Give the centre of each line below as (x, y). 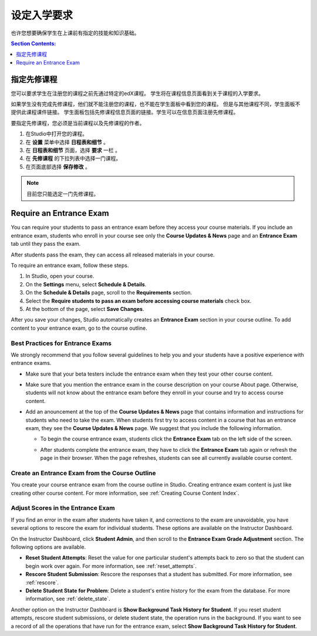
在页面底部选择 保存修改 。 (58, 167)
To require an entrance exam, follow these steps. (70, 265)
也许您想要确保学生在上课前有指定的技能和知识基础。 (75, 33)
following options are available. (48, 547)
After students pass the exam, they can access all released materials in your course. (113, 255)
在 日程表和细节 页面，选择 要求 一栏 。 (73, 150)
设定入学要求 (42, 15)
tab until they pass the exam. (46, 244)
